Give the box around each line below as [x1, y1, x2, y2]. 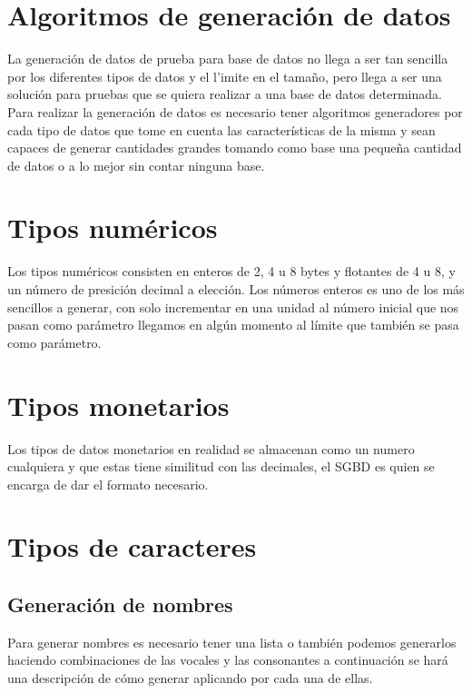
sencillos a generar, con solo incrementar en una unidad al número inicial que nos [7, 297, 459, 316]
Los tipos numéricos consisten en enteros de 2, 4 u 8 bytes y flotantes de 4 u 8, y [7, 262, 456, 281]
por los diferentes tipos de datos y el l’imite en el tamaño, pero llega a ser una [7, 66, 442, 85]
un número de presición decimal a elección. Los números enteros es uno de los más [7, 280, 465, 298]
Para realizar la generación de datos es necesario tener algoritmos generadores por [7, 102, 463, 121]
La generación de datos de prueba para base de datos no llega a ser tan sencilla [7, 49, 448, 68]
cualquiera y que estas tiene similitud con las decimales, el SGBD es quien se [7, 457, 435, 476]
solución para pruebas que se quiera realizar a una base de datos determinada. [7, 84, 442, 104]
